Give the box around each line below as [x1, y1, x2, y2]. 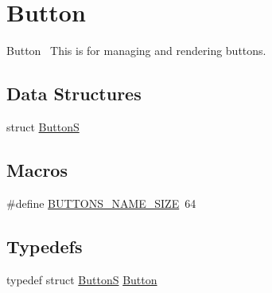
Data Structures [6, 81, 142, 106]
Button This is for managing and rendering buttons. [6, 42, 266, 59]
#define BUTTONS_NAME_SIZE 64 [6, 194, 196, 211]
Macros [6, 157, 68, 182]
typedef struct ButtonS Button [6, 271, 157, 287]
